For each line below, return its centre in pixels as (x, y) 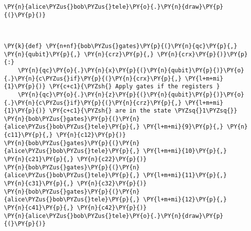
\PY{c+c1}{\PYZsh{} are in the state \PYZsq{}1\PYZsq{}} (143, 111)
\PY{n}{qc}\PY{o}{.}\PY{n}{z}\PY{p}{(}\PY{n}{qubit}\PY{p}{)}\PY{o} (131, 94)
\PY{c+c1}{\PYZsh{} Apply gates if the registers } (134, 87)
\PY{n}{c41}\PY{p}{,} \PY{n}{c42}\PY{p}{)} (75, 208)
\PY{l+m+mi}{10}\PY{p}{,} (185, 151)
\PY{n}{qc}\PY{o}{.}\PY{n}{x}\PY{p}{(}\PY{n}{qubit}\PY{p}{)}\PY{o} (131, 70)
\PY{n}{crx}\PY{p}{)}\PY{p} (202, 54)
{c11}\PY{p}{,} (28, 135)
